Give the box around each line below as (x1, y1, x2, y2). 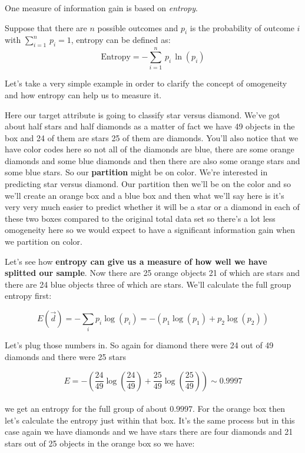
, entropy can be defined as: (71, 34, 171, 46)
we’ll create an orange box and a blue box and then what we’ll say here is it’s (5, 189, 284, 201)
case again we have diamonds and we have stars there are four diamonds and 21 (5, 425, 293, 438)
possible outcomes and (97, 21, 178, 34)
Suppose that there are (5, 21, 87, 34)
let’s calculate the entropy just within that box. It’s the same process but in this (5, 414, 295, 426)
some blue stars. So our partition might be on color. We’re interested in (5, 166, 268, 178)
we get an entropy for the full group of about (5, 402, 167, 415)
